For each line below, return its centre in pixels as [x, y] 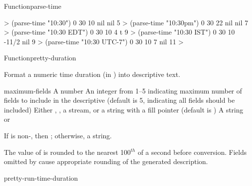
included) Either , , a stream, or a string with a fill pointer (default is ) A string [124, 109]
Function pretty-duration [40, 58]
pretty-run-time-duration [41, 177]
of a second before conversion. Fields [192, 152]
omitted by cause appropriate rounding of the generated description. [106, 161]
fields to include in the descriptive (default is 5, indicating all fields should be [119, 100]
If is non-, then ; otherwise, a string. [58, 135]
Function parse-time [33, 6]
